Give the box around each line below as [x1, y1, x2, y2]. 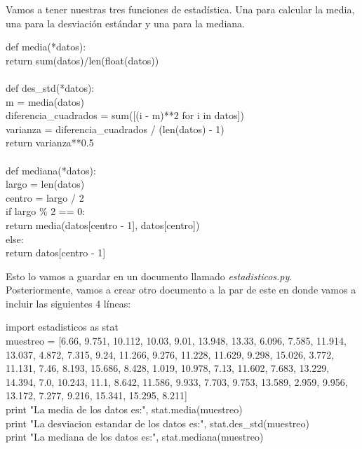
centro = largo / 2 [6, 190, 84, 205]
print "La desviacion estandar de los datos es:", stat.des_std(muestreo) [6, 415, 310, 430]
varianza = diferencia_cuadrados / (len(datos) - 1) [6, 121, 224, 136]
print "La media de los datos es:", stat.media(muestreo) [6, 402, 243, 417]
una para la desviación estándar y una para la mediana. [6, 15, 245, 30]
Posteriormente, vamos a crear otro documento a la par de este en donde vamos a [6, 282, 356, 297]
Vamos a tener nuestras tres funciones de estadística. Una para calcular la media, [6, 2, 355, 16]
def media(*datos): [6, 39, 86, 54]
